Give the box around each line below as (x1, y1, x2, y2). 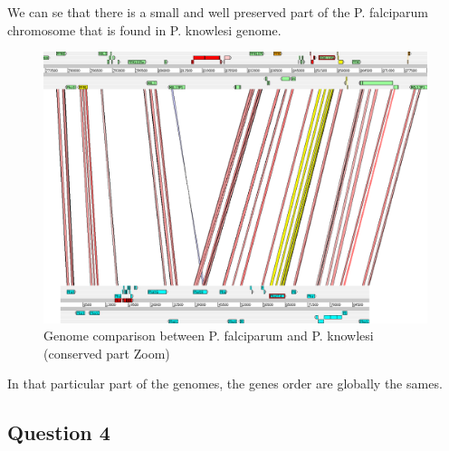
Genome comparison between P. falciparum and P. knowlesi (43, 326, 374, 345)
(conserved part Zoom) (43, 343, 170, 362)
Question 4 (7, 418, 110, 446)
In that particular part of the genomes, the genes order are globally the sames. (7, 374, 443, 393)
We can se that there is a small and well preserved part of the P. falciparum (7, 3, 429, 21)
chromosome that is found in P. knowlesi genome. (7, 20, 282, 39)
